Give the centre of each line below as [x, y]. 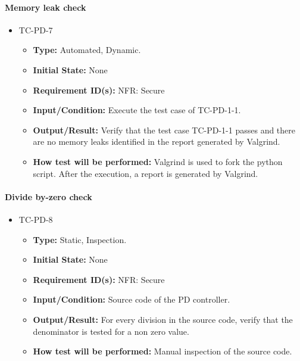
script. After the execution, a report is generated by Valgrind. [146, 173]
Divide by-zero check [49, 196]
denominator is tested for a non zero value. [111, 331]
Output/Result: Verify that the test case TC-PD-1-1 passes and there [164, 130]
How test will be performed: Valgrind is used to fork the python [158, 161]
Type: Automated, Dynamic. [87, 50]
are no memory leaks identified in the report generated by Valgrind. [157, 141]
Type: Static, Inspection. [80, 239]
